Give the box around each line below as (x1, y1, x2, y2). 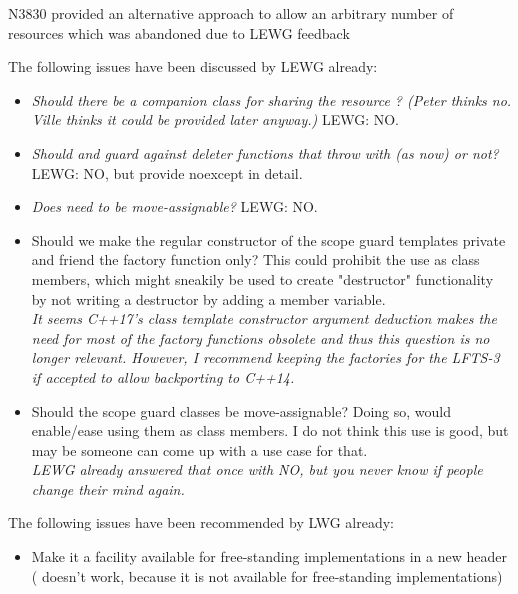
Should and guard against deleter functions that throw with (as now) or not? (31, 142, 499, 163)
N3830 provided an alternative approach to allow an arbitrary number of (8, 3, 454, 23)
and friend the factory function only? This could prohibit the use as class (31, 249, 480, 270)
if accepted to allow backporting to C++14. (31, 366, 295, 387)
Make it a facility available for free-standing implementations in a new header (31, 546, 507, 567)
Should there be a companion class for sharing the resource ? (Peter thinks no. (31, 89, 512, 110)
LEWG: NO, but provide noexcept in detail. (31, 162, 303, 183)
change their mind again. (31, 478, 185, 499)
